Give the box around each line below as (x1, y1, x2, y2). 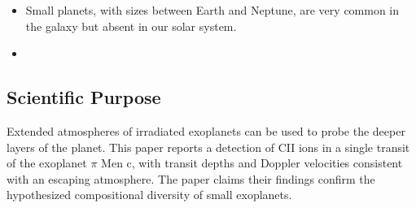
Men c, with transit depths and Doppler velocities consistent (101, 154, 403, 171)
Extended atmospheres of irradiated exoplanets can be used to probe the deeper (7, 122, 405, 139)
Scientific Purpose (7, 84, 161, 110)
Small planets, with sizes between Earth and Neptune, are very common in (25, 2, 400, 18)
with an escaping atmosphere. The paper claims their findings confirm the (7, 170, 375, 187)
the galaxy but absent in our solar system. (25, 17, 237, 34)
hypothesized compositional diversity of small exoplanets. (7, 186, 292, 203)
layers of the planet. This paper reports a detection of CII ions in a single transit (7, 138, 410, 155)
